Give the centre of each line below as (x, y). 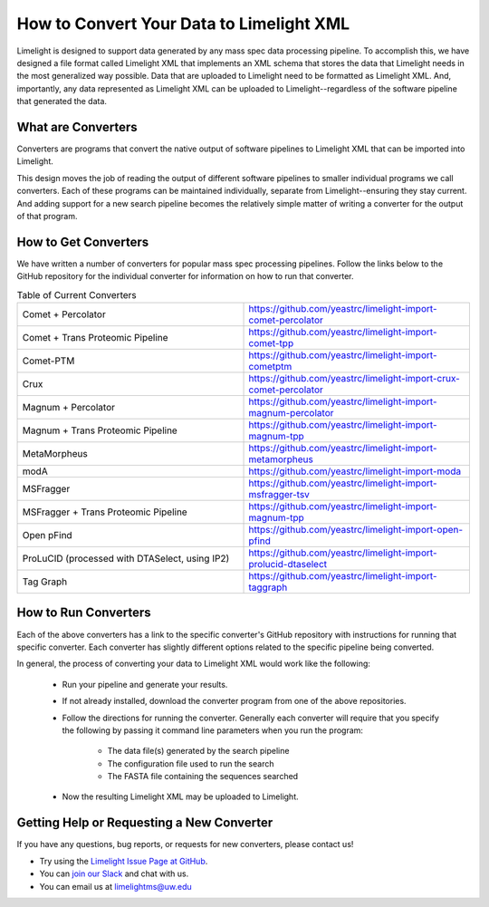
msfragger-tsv (279, 495)
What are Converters (77, 127)
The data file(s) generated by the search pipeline (198, 751)
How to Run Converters (84, 613)
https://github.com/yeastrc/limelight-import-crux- (355, 379)
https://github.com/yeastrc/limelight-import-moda (355, 471)
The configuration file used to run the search (191, 763)
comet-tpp (271, 343)
